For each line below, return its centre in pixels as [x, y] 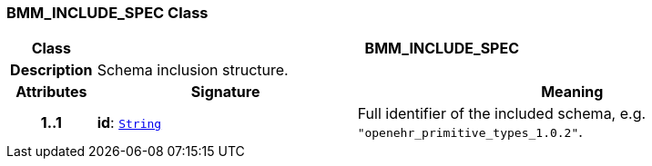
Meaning [572, 92]
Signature [225, 92]
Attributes [51, 92]
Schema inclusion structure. [193, 70]
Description [51, 70]
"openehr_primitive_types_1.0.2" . [470, 132]
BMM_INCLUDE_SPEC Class [107, 13]
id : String [129, 123]
